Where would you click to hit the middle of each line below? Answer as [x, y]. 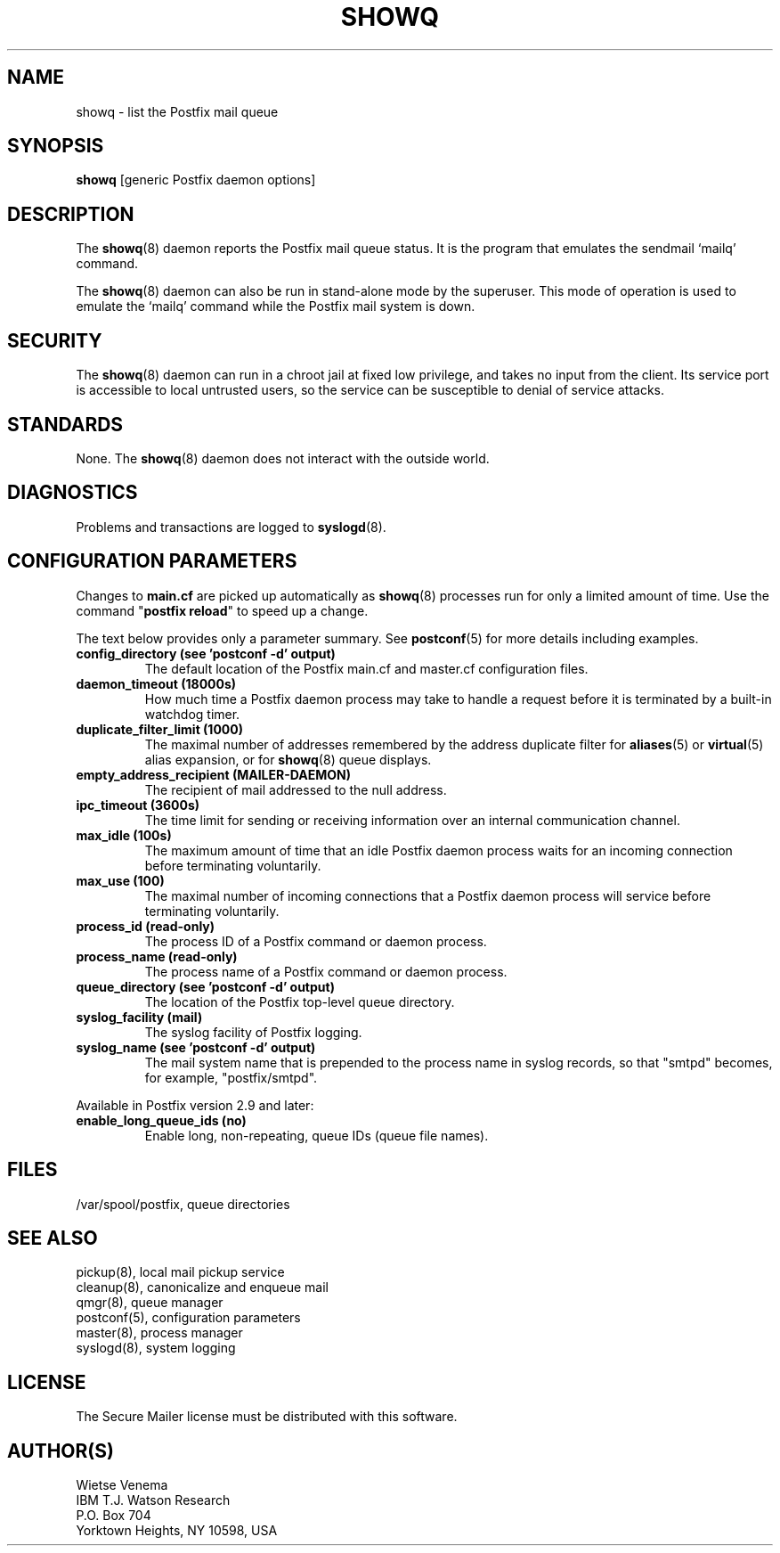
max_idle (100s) [124, 835]
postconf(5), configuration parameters [188, 1318]
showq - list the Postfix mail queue [177, 111]
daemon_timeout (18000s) [156, 683]
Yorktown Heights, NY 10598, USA [177, 1531]
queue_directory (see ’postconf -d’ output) [205, 986]
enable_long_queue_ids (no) [161, 1120]
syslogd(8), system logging [156, 1348]
